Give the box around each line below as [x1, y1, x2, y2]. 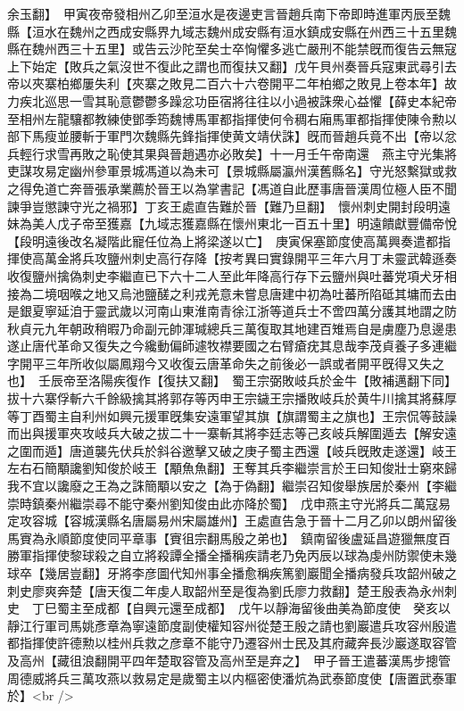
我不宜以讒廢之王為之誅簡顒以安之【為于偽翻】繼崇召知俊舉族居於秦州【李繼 [7, 476, 457, 495]
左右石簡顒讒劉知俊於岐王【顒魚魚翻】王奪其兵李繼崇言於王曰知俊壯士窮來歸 [7, 459, 457, 477]
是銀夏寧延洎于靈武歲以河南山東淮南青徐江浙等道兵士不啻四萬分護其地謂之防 [7, 302, 457, 320]
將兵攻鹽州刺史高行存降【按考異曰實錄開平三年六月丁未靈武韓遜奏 [69, 249, 457, 268]
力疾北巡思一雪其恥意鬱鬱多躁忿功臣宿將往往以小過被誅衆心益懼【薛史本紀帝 [7, 91, 457, 110]
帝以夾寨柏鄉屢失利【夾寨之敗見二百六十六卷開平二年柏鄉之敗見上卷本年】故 [7, 74, 457, 93]
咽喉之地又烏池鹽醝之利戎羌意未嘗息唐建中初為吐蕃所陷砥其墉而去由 [56, 284, 457, 302]
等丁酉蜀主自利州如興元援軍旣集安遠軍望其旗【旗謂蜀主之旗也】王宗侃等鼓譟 [7, 406, 457, 425]
